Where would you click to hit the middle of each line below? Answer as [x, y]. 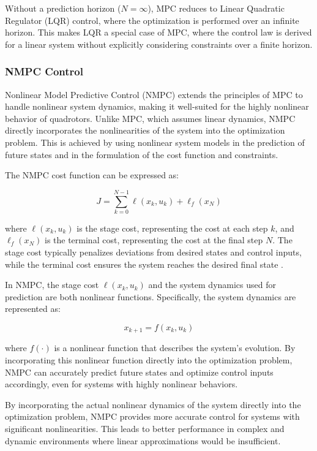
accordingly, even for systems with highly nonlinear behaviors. [121, 384]
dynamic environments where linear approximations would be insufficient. [143, 440]
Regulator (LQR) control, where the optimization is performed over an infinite [152, 20]
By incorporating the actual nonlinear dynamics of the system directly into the [153, 404]
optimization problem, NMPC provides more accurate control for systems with [152, 416]
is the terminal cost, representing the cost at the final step [154, 240]
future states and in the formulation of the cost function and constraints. [142, 154]
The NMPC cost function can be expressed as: [92, 175]
